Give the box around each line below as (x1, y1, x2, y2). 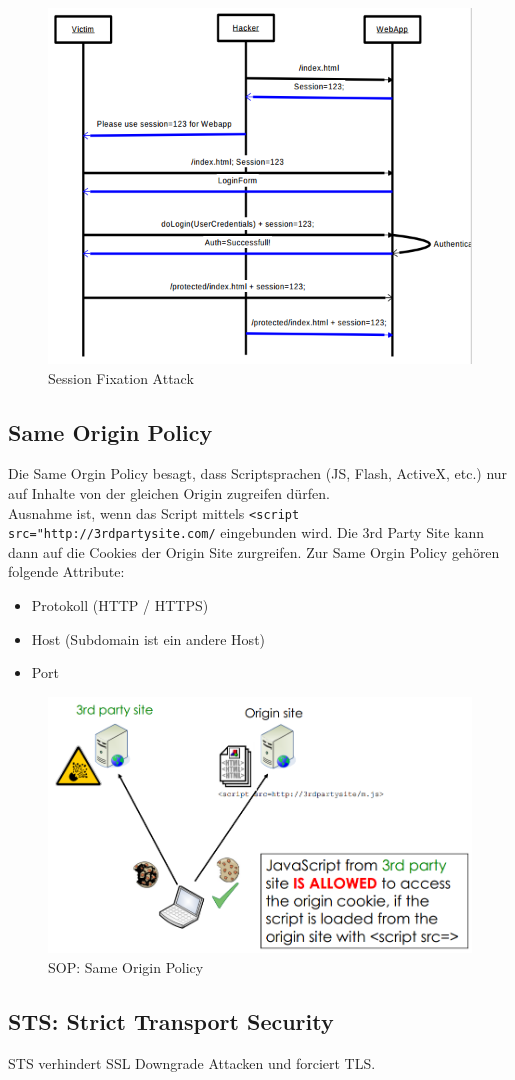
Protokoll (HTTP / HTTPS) (31, 595, 209, 616)
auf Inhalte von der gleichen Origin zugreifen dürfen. (8, 482, 330, 503)
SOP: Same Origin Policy (48, 956, 204, 977)
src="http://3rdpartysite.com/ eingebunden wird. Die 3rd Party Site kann (8, 522, 485, 543)
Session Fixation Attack (48, 367, 194, 388)
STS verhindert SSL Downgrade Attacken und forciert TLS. (8, 1052, 376, 1073)
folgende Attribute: (8, 561, 125, 582)
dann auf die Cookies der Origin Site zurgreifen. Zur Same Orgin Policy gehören (8, 541, 500, 562)
